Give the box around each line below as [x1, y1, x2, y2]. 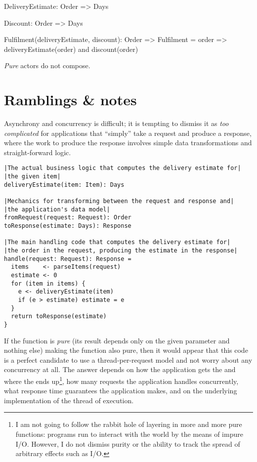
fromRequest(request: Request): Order [4, 214, 131, 221]
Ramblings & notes [4, 89, 137, 110]
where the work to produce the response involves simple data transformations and [4, 137, 252, 148]
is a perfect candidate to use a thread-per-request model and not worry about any [4, 354, 253, 365]
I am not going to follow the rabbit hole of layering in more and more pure [15, 419, 242, 429]
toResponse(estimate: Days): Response [4, 222, 131, 230]
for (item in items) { [11, 280, 86, 287]
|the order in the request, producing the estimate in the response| [4, 247, 238, 254]
